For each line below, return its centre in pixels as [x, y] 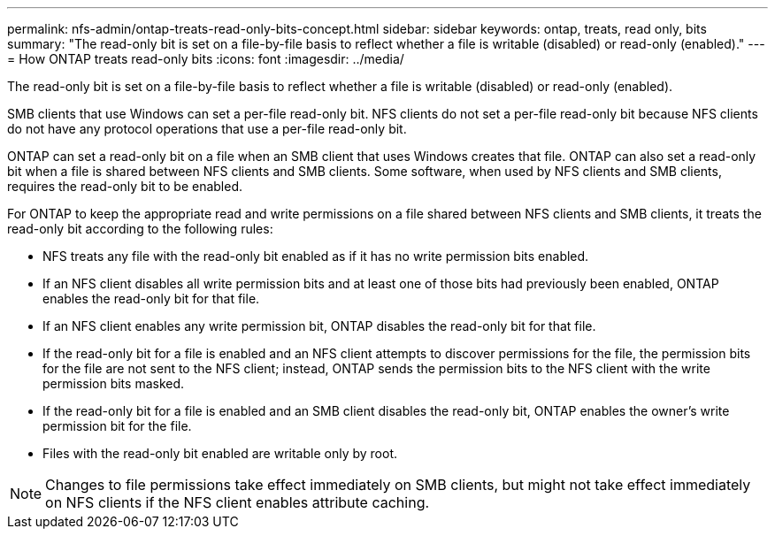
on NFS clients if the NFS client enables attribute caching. [238, 502]
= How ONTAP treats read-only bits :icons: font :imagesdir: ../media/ [206, 59]
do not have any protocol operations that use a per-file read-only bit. [207, 129]
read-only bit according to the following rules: [140, 229]
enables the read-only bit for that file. [151, 299]
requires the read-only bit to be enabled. [125, 186]
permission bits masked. [114, 383]
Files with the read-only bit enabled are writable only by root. [220, 453]
